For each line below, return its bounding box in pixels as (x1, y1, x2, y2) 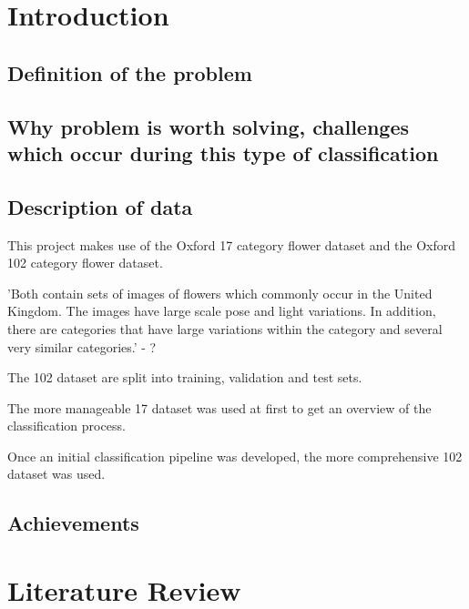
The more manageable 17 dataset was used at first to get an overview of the (7, 398, 432, 417)
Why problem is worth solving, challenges (7, 112, 409, 140)
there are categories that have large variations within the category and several (7, 319, 443, 338)
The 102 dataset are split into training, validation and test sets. (7, 368, 362, 387)
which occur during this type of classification (7, 138, 439, 167)
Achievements (7, 509, 139, 537)
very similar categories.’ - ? (7, 337, 157, 356)
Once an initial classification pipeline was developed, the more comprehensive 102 (7, 446, 463, 465)
